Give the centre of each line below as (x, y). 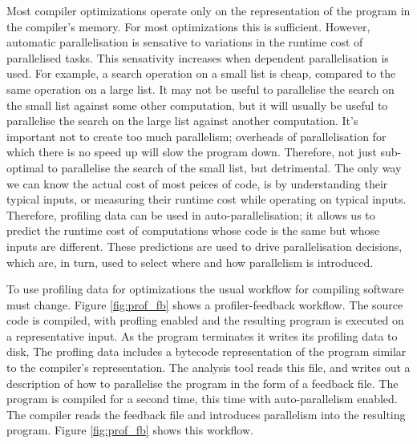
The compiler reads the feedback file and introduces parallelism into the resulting (206, 414)
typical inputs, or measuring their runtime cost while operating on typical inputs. (206, 199)
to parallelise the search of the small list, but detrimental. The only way (225, 167)
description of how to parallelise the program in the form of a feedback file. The (202, 383)
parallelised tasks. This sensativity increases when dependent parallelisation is (198, 57)
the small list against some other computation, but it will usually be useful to (197, 105)
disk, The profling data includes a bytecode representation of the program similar (206, 351)
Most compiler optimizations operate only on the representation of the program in (208, 10)
